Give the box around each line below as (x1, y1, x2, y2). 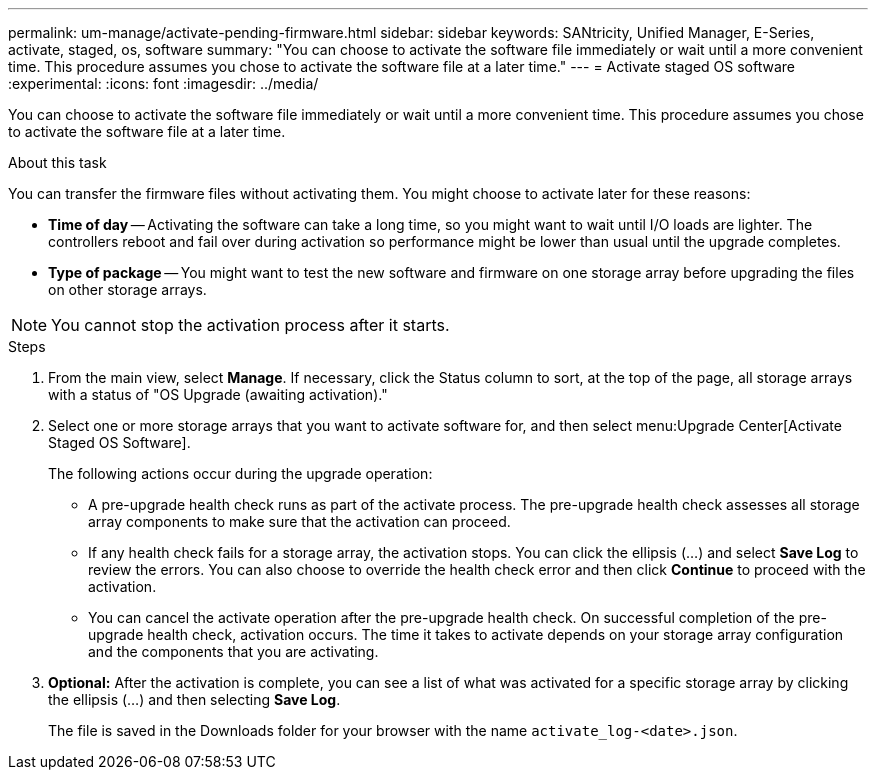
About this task (8, 154, 107, 171)
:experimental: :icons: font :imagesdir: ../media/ (8, 75, 319, 92)
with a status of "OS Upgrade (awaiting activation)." (48, 386, 388, 403)
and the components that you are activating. (88, 643, 379, 660)
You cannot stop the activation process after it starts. (51, 315, 450, 335)
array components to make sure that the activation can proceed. (88, 513, 511, 530)
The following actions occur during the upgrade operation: (48, 465, 433, 482)
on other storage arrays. (48, 281, 207, 298)
